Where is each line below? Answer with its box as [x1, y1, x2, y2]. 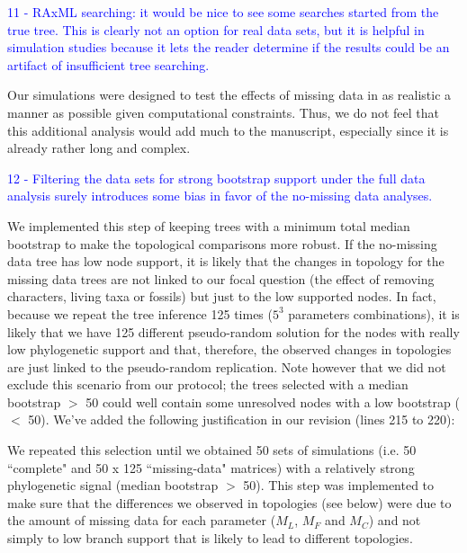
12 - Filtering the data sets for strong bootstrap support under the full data [7, 168, 426, 187]
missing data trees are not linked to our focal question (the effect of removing [7, 269, 435, 288]
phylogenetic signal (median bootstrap [7, 476, 219, 495]
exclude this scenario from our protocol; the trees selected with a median [7, 375, 409, 394]
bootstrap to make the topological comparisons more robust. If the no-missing [7, 234, 437, 253]
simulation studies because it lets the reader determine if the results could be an [7, 38, 450, 57]
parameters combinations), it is [288, 304, 460, 323]
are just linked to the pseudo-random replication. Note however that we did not [7, 357, 446, 376]
